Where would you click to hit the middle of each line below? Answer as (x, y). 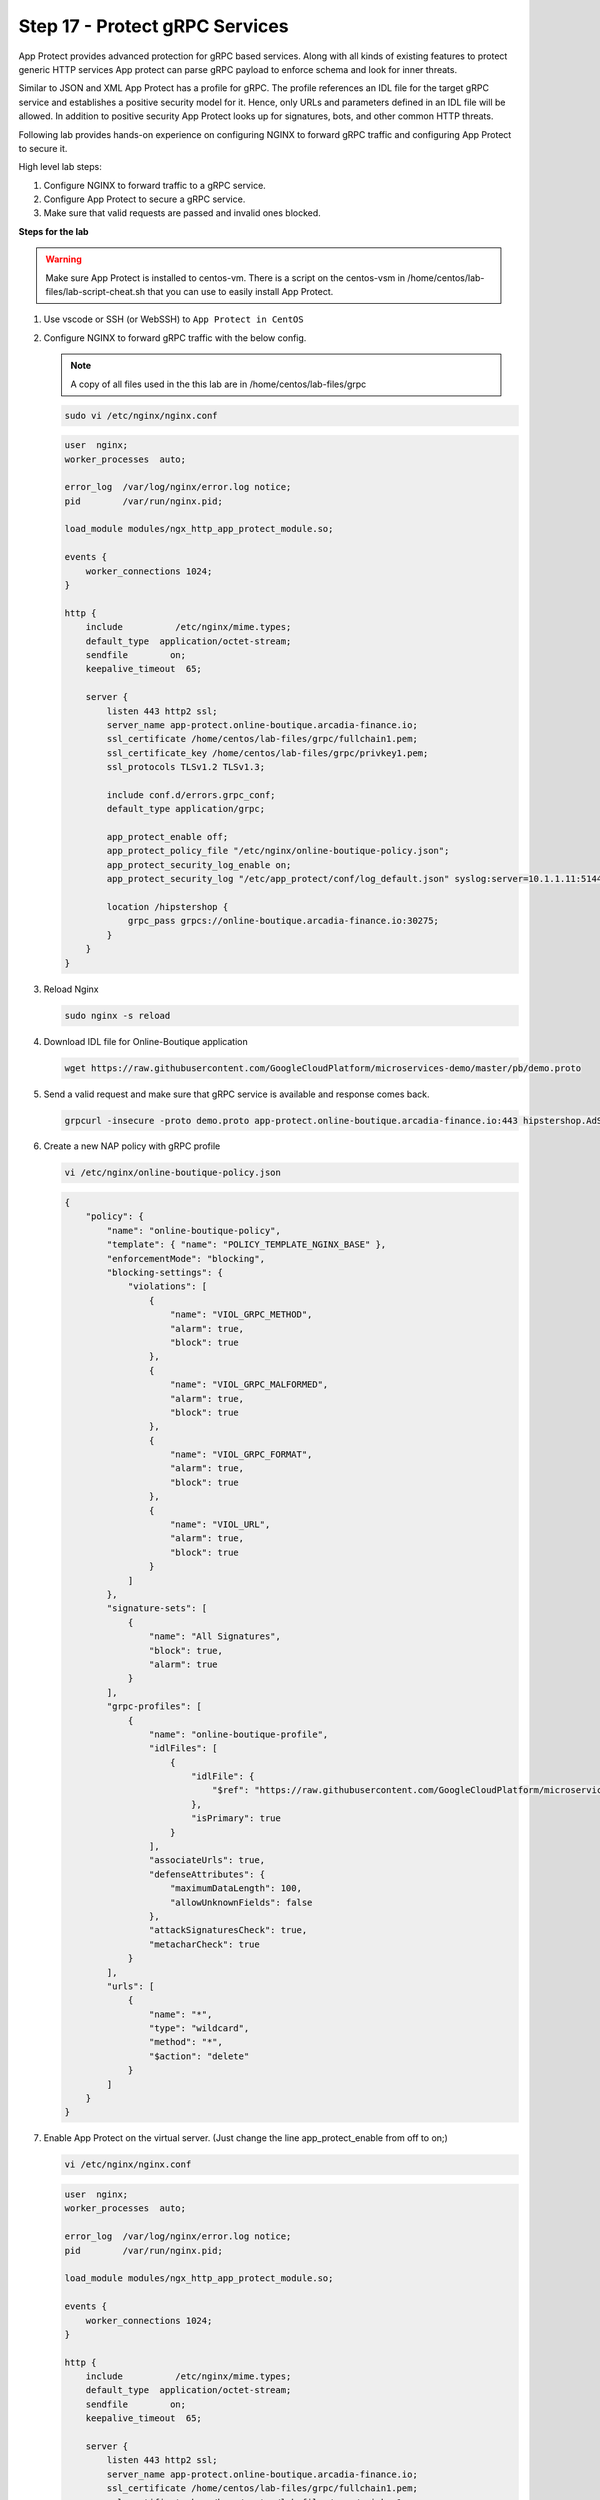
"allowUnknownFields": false (241, 1902)
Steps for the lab (53, 231)
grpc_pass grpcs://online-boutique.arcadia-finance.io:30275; (283, 921)
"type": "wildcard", (199, 2028)
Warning (63, 259)
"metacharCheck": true (204, 1944)
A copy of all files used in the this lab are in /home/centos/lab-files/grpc (218, 384)
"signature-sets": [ (157, 1608)
